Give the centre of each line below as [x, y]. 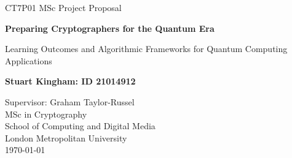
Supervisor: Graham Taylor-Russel [70, 101]
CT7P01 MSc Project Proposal [63, 7]
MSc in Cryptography [46, 114]
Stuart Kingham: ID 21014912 [70, 81]
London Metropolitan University [66, 137]
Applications [29, 60]
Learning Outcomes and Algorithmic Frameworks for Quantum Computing [146, 49]
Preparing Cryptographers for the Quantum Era [110, 28]
